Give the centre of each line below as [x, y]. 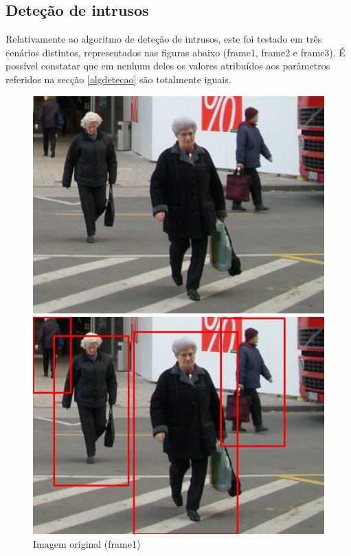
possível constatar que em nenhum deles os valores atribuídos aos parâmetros [168, 66]
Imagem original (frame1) [87, 543]
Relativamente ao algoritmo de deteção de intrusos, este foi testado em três [164, 39]
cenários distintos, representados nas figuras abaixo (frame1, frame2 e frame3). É [175, 52]
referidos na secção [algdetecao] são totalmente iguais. [118, 79]
